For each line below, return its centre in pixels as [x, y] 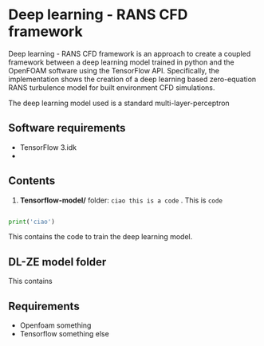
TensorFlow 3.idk [48, 147]
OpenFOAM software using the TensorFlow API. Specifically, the [114, 70]
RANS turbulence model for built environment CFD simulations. [112, 87]
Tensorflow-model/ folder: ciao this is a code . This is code [121, 200]
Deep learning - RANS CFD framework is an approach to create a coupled [130, 53]
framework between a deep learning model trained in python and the [122, 62]
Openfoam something [55, 325]
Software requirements [67, 128]
